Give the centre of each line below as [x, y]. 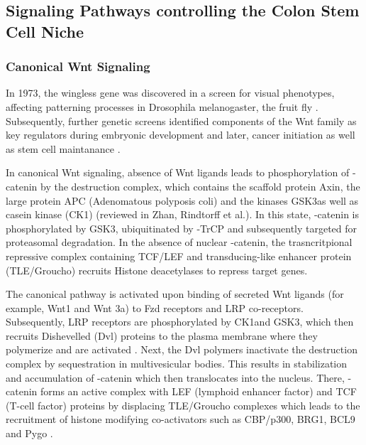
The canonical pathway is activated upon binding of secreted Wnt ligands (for [175, 294]
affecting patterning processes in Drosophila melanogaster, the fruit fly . [162, 106]
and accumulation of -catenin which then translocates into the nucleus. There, [175, 377]
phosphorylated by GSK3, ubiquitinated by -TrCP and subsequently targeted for [182, 228]
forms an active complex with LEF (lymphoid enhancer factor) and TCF [198, 391]
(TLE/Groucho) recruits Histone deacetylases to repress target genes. [157, 270]
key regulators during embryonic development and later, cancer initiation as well [181, 135]
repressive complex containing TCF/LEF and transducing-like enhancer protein [179, 256]
